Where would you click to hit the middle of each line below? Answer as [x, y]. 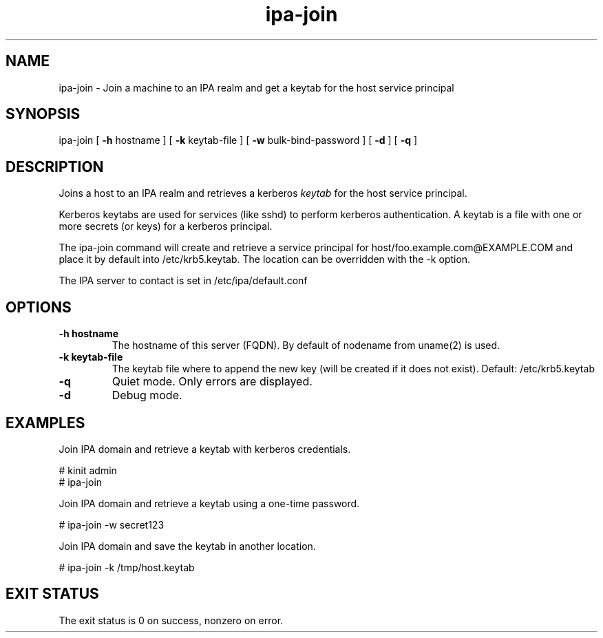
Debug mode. [147, 395]
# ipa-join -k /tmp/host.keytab [127, 567]
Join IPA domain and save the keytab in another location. [187, 546]
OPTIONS [39, 307]
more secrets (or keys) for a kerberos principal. [166, 226]
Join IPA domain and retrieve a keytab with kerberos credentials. [205, 449]
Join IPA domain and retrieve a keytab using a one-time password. [209, 503]
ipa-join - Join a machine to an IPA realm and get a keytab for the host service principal [256, 87]
